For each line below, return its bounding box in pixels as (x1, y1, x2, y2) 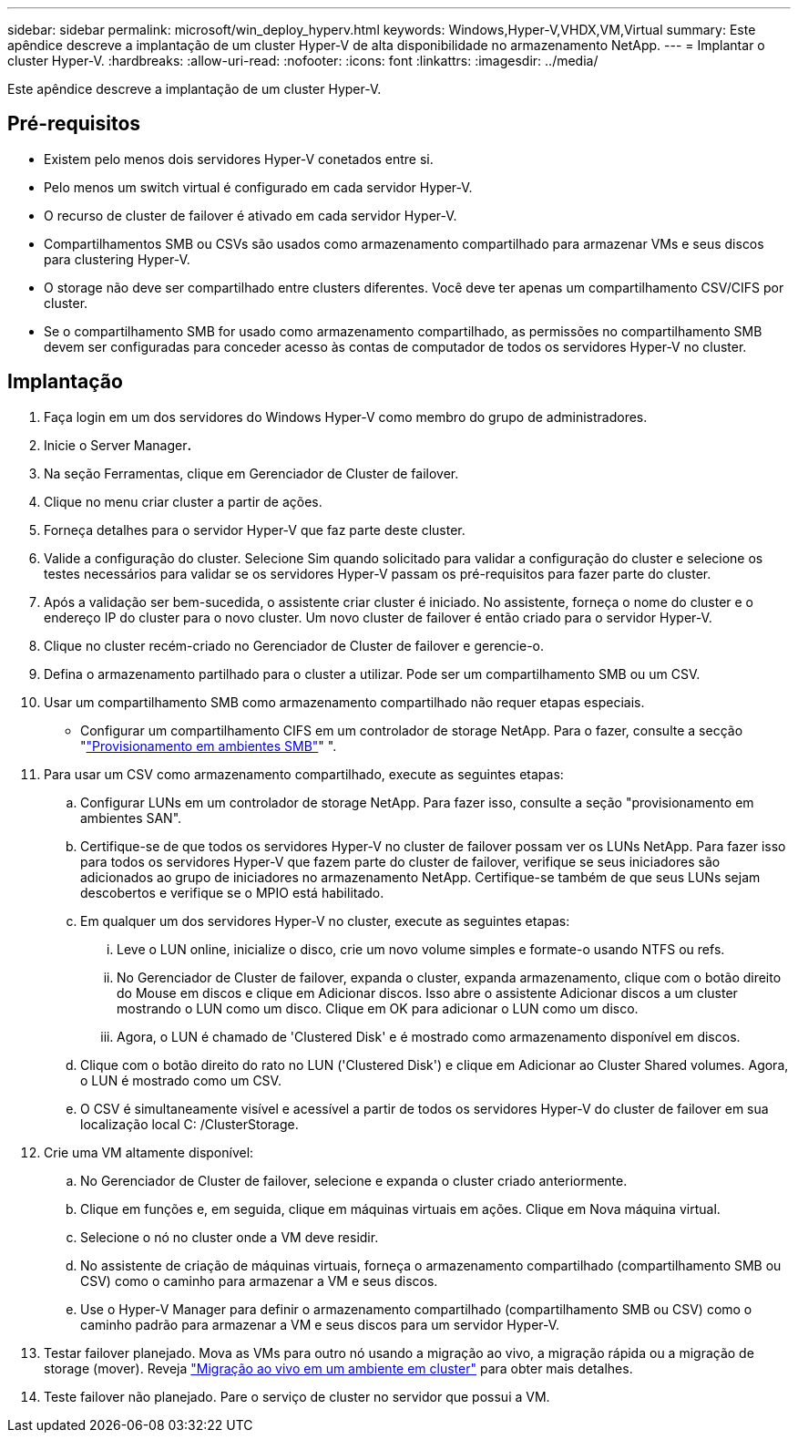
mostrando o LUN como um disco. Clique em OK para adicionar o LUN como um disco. (117, 1000, 639, 1016)
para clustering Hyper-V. (44, 251, 190, 267)
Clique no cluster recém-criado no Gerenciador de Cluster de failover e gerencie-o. (44, 637, 545, 653)
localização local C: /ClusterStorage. (80, 1116, 299, 1132)
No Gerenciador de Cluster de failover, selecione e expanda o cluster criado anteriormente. (80, 1172, 628, 1188)
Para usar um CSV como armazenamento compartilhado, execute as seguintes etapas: (44, 766, 564, 782)
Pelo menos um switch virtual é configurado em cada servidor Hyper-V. (44, 179, 473, 195)
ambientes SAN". (80, 809, 182, 826)
